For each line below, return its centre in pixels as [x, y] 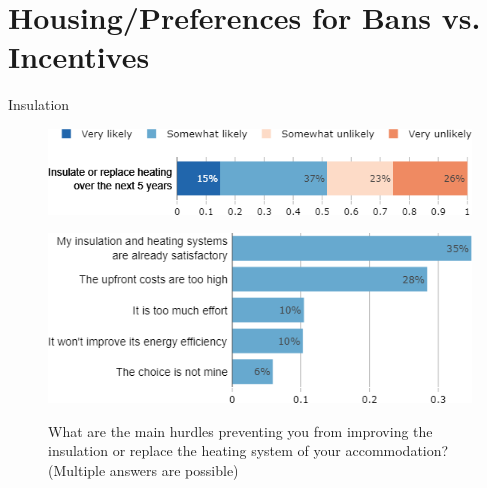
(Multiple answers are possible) [143, 470]
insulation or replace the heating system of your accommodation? [248, 450]
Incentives [79, 56]
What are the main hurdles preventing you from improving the [240, 430]
